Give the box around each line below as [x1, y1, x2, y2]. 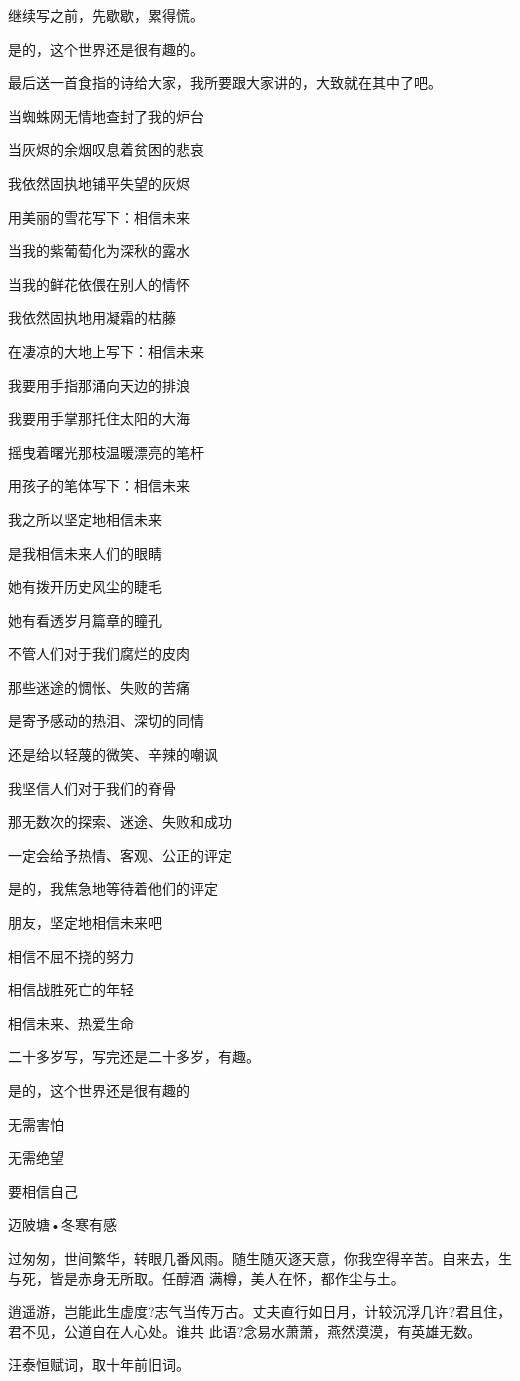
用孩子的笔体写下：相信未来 [8, 475, 190, 496]
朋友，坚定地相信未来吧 [8, 912, 162, 933]
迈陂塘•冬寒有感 [8, 1214, 117, 1235]
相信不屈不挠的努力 [8, 945, 134, 966]
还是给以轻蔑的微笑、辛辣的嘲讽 [8, 744, 218, 765]
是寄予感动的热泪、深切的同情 [8, 710, 204, 731]
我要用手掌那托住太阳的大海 [8, 408, 190, 429]
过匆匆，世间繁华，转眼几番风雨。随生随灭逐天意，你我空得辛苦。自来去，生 [8, 1247, 512, 1268]
